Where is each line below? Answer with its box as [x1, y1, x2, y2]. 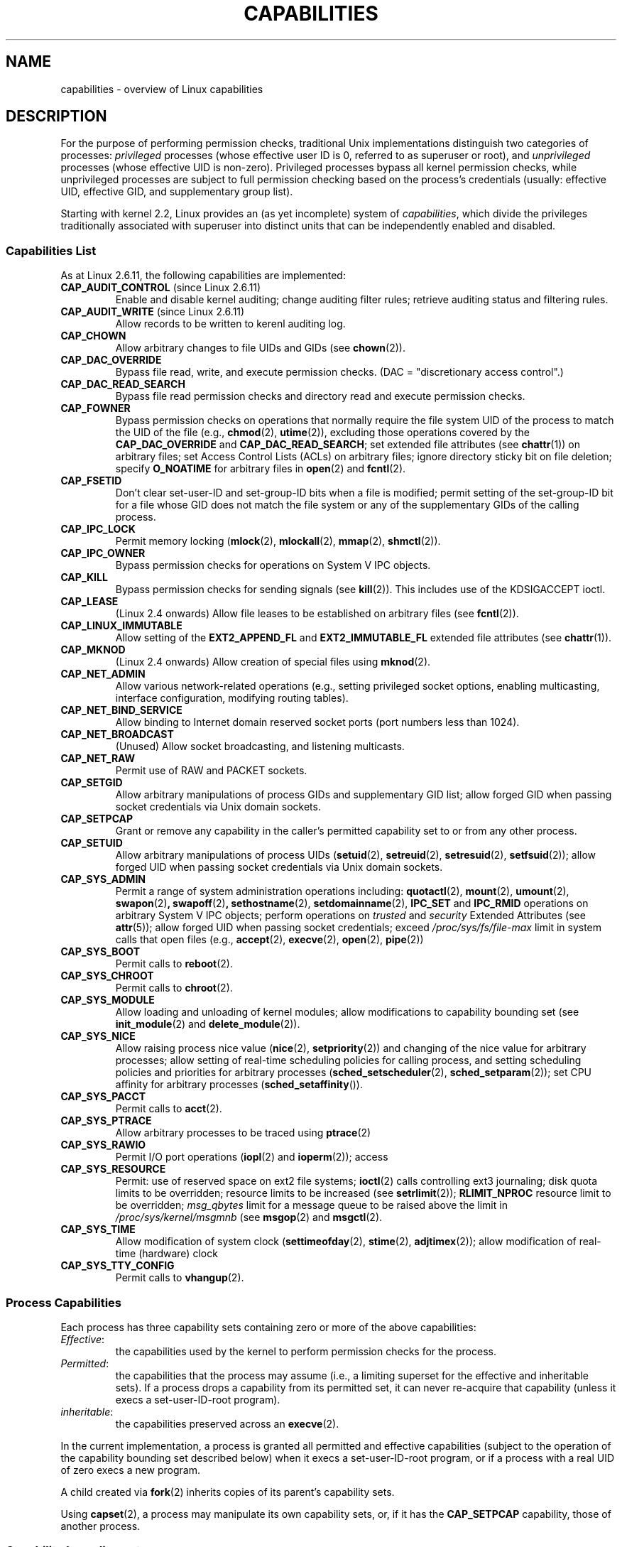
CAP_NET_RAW [60, 752, 136, 765]
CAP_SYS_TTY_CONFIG [60, 1259, 175, 1272]
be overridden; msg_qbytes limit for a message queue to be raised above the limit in [115, 1199, 508, 1212]
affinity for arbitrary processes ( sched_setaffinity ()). [115, 1078, 364, 1091]
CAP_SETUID [60, 837, 123, 850]
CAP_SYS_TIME [60, 1223, 136, 1236]
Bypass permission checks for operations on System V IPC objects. [115, 559, 431, 572]
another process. [60, 1519, 141, 1532]
